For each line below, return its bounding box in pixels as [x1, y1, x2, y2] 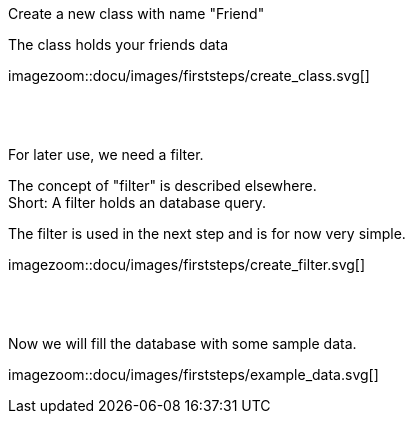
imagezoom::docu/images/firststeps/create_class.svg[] [8, 67, 370, 84]
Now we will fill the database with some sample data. [8, 335, 357, 352]
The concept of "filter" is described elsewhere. [8, 177, 317, 194]
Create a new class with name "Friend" [8, 5, 265, 22]
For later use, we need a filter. [8, 146, 204, 163]
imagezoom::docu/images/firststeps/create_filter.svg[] [8, 256, 366, 273]
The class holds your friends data [8, 36, 229, 53]
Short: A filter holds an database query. [8, 194, 267, 211]
